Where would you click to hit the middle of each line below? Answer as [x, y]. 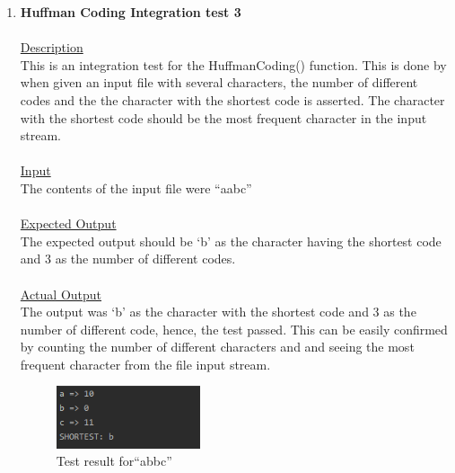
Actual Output [61, 294]
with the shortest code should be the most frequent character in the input [223, 117]
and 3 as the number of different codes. [128, 259]
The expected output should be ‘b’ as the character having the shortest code [231, 241]
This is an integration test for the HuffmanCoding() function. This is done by [233, 64]
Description [52, 47]
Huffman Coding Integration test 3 [131, 12]
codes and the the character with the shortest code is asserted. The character [232, 99]
